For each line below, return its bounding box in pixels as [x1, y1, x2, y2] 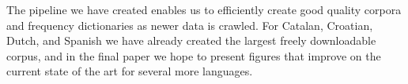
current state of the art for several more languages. [6, 63, 253, 79]
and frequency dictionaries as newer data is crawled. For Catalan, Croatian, [6, 16, 373, 33]
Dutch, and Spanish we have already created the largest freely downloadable [6, 32, 376, 49]
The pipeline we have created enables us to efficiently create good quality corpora [6, 2, 402, 17]
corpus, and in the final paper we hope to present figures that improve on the [6, 47, 381, 64]
